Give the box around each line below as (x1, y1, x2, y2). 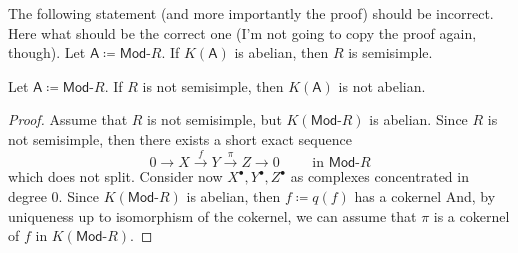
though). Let (8, 42, 86, 63)
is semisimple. (348, 42, 433, 63)
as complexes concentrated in (290, 166, 469, 187)
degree (8, 185, 47, 206)
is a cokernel (433, 205, 510, 226)
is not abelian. (338, 75, 426, 96)
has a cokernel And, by (354, 185, 496, 206)
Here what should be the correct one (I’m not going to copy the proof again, (8, 22, 477, 43)
